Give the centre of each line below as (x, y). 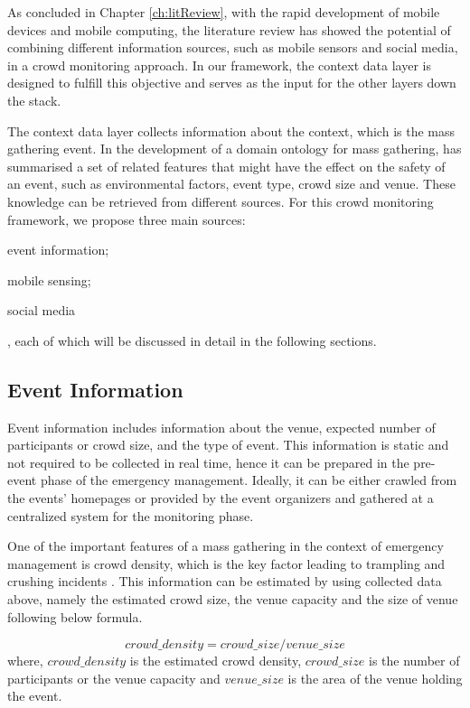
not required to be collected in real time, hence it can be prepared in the (208, 462)
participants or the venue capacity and (114, 678)
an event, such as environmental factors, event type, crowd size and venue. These (231, 184)
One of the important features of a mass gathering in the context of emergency (226, 546)
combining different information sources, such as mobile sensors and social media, (233, 47)
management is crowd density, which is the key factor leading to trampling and (226, 563)
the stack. (34, 100)
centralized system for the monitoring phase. (131, 515)
